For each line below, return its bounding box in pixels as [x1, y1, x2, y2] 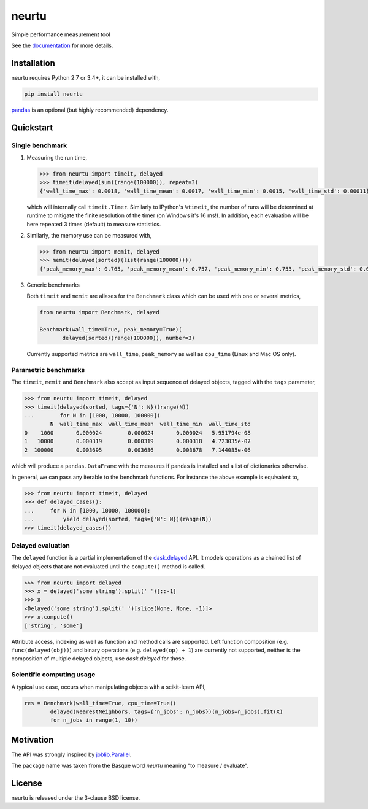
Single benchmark [11, 141, 67, 150]
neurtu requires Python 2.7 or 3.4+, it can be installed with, [11, 74, 161, 81]
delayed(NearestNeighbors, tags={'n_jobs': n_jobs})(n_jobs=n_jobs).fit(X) [50, 708, 283, 715]
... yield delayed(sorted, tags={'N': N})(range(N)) [24, 516, 212, 523]
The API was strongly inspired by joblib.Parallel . [11, 751, 132, 758]
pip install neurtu [24, 90, 83, 98]
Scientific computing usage [11, 670, 96, 679]
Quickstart [11, 122, 53, 133]
